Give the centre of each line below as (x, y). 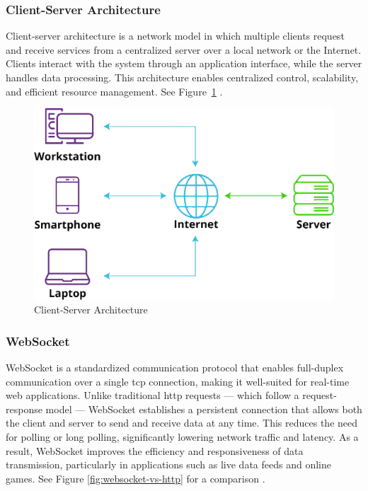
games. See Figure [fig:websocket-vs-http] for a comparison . (136, 478)
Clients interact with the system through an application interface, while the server (184, 63)
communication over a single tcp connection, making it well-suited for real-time (178, 381)
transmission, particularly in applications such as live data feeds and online (168, 464)
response (24, 409)
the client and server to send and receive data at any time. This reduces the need (182, 423)
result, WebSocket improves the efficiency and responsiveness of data (155, 450)
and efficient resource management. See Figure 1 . (114, 91)
